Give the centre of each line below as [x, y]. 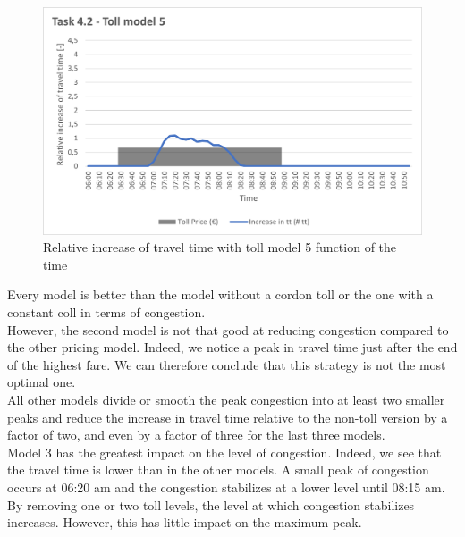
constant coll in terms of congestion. [106, 312]
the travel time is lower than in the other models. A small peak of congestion [218, 470]
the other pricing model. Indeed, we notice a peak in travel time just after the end [232, 347]
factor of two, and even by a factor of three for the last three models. [196, 435]
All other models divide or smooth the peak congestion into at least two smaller [226, 399]
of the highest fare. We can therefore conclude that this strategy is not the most [227, 364]
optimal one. [42, 382]
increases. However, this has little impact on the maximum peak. [185, 522]
